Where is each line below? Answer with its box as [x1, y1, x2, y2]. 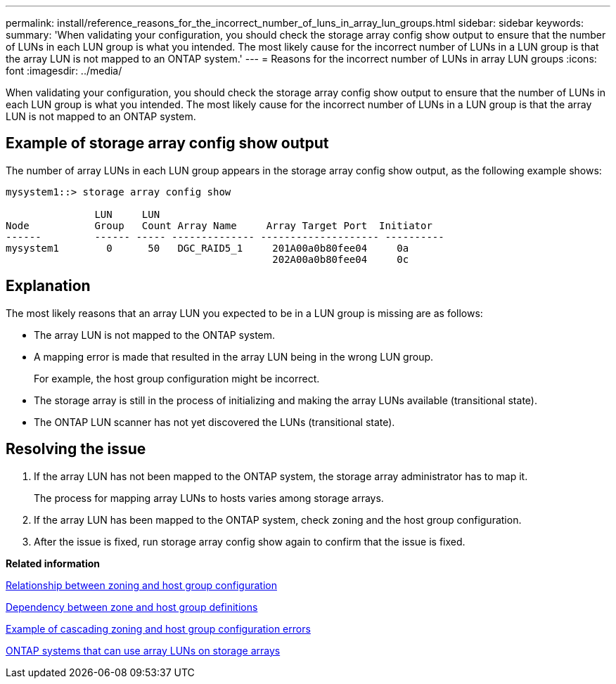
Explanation [6, 277, 91, 295]
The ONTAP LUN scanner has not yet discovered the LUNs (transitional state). [34, 415, 395, 428]
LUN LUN [94, 208, 160, 220]
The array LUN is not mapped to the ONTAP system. [34, 328, 276, 341]
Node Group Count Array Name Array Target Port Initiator [6, 219, 432, 231]
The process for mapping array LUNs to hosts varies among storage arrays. [34, 491, 384, 504]
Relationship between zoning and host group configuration [6, 579, 277, 591]
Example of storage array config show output [6, 134, 329, 153]
